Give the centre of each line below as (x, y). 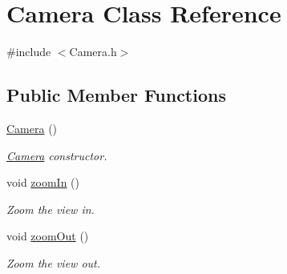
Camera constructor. (57, 155)
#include (29, 52)
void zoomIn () (43, 182)
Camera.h (93, 52)
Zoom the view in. (51, 209)
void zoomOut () (48, 236)
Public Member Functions (116, 95)
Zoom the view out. (53, 262)
